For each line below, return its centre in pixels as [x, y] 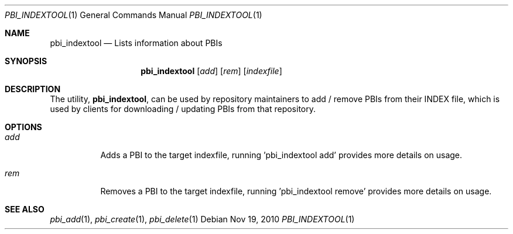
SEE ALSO [25, 209]
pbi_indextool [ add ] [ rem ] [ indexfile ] [211, 71]
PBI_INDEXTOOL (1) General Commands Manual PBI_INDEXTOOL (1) [134, 15]
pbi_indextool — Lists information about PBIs [136, 43]
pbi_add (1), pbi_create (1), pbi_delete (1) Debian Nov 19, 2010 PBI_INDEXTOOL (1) [202, 219]
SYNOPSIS [26, 61]
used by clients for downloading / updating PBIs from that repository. [183, 109]
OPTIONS [23, 127]
